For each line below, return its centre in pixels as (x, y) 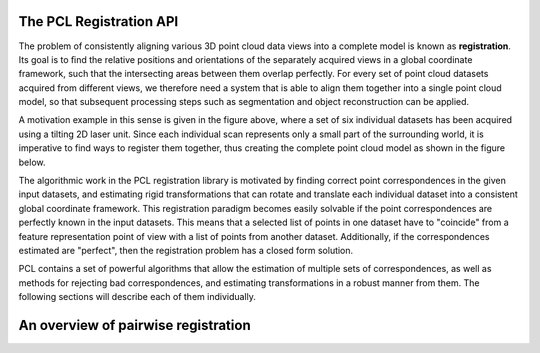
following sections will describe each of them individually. (137, 297)
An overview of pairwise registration (134, 325)
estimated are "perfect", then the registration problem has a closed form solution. (186, 250)
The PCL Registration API (98, 21)
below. (32, 162)
